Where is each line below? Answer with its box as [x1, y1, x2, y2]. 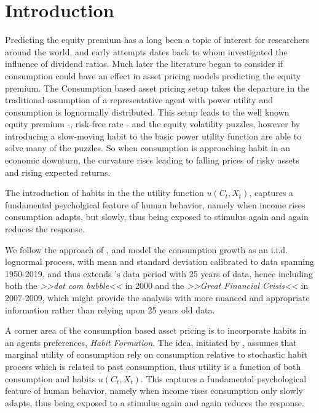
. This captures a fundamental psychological [140, 372, 307, 385]
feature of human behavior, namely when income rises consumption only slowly [5, 384, 303, 397]
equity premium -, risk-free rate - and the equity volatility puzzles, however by [5, 117, 301, 130]
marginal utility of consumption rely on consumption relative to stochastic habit [5, 348, 308, 361]
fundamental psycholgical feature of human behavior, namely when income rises [5, 198, 305, 211]
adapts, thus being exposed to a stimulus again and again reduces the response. [5, 396, 304, 409]
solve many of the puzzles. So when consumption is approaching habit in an [5, 141, 290, 154]
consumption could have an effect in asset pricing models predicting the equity [5, 69, 301, 82]
